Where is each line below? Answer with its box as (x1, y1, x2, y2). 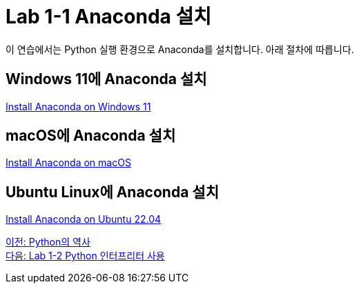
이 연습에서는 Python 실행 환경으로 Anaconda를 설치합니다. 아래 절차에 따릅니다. (6, 43, 354, 55)
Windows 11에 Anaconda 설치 (6, 70, 207, 88)
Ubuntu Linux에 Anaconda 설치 (6, 183, 219, 201)
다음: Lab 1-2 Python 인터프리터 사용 (6, 250, 165, 262)
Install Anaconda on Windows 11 (6, 100, 151, 112)
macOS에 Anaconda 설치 (6, 127, 176, 145)
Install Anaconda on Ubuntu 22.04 (6, 213, 162, 226)
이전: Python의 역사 (6, 236, 90, 248)
